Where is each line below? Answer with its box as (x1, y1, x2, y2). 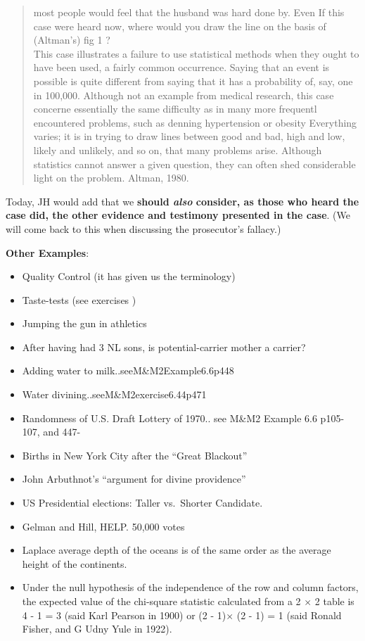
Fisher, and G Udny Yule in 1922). (22, 621, 172, 636)
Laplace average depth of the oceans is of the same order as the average (22, 542, 331, 557)
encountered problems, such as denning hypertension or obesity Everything (33, 115, 357, 129)
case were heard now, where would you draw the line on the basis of (33, 18, 326, 33)
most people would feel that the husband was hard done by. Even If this (33, 5, 345, 19)
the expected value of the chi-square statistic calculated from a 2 (22, 594, 301, 608)
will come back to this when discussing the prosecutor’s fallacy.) (6, 221, 281, 236)
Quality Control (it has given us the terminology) (22, 269, 236, 284)
